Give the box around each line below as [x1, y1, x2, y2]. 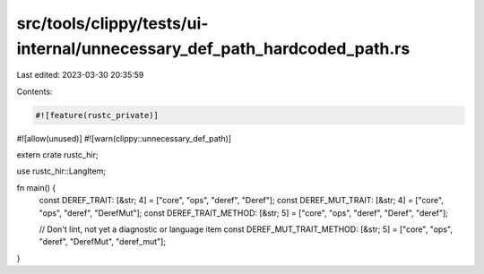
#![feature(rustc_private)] [35, 110, 159, 120]
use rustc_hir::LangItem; [16, 166, 107, 176]
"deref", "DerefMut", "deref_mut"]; [39, 236, 166, 247]
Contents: [16, 86, 53, 97]
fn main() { [16, 182, 56, 193]
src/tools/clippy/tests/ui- [16, 13, 209, 33]
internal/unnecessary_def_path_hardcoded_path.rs [16, 39, 411, 58]
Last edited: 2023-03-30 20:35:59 [16, 70, 144, 81]
